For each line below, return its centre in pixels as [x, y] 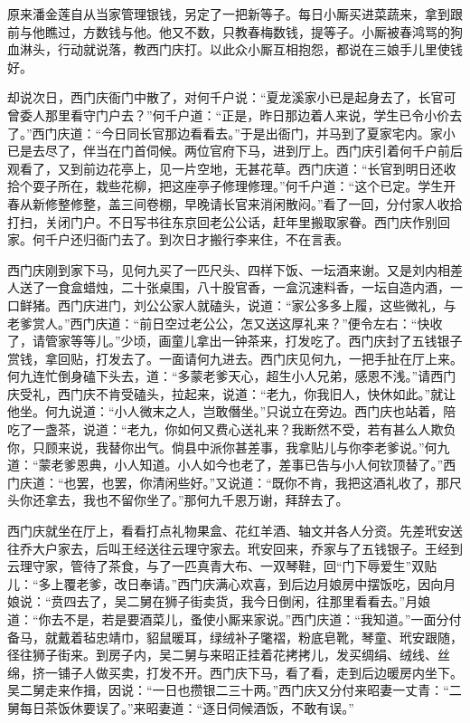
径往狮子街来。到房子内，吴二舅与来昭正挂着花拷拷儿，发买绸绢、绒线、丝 [229, 655]
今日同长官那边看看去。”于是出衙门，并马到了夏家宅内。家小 [278, 133]
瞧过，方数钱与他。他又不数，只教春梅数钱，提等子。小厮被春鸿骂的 [247, 31]
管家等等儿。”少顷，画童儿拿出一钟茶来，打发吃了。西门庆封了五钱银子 [254, 341]
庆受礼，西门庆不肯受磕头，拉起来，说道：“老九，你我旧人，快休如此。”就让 [232, 393]
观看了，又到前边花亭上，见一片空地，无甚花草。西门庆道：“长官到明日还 [226, 168]
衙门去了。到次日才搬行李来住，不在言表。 [222, 239]
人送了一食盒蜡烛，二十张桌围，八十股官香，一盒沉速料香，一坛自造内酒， [229, 287]
